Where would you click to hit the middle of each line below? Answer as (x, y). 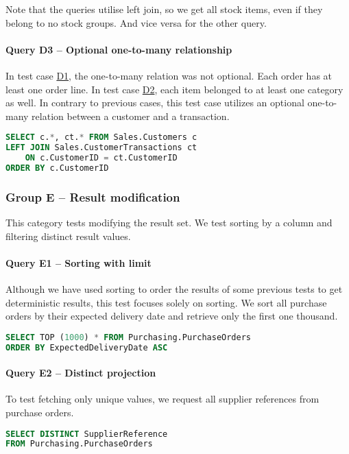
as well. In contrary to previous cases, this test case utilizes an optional (155, 103)
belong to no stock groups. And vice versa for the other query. (136, 22)
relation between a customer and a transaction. (131, 116)
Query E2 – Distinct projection (81, 373)
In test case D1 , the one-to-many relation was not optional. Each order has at (169, 75)
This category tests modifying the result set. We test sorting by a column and (169, 223)
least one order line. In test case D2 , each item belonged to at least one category (174, 89)
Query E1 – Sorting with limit (79, 262)
